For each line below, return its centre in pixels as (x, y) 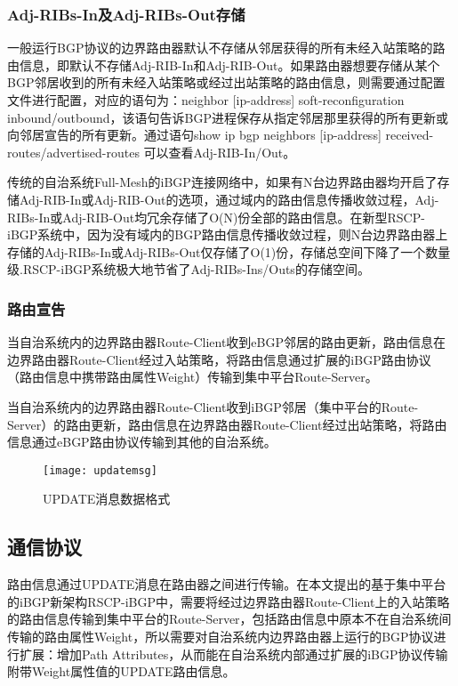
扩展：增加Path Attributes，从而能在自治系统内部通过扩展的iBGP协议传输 (233, 654)
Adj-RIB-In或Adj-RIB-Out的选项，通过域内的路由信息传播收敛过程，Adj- (229, 199)
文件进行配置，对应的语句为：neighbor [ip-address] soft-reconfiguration (206, 100)
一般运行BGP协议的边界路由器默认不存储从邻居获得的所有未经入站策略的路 (226, 48)
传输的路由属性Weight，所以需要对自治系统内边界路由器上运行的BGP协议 (221, 636)
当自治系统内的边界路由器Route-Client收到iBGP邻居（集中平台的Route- (213, 406)
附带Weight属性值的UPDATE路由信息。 (121, 671)
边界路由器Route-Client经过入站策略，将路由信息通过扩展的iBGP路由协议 (219, 359)
